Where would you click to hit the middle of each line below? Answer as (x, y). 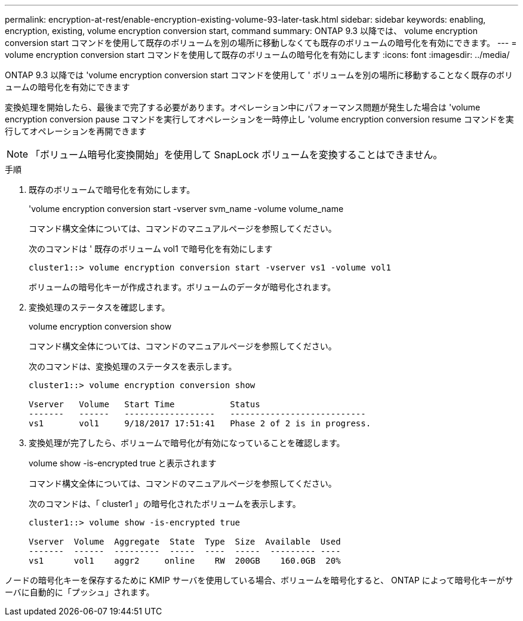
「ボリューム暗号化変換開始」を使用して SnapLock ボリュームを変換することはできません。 (237, 155)
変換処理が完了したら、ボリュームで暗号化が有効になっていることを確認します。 (187, 443)
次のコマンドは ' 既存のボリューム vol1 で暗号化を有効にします (151, 249)
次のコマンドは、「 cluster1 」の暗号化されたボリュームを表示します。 (165, 504)
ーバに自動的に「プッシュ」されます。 (80, 592)
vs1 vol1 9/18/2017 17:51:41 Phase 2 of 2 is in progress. (200, 423)
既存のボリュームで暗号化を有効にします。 (112, 190)
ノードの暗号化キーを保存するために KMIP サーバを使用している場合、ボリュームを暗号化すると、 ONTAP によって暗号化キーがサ (259, 580)
